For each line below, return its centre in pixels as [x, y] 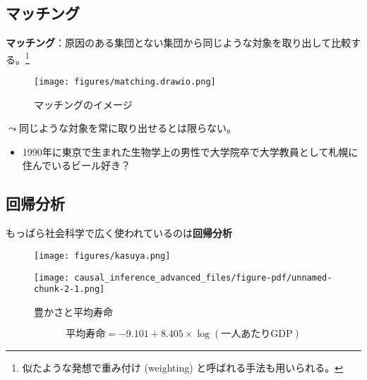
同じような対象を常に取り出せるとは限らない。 [127, 128]
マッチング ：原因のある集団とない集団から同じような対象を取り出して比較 [179, 43]
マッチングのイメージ [83, 104]
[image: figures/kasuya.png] [102, 256]
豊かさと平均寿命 [73, 311]
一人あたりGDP [257, 335]
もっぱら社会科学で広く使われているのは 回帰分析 [119, 233]
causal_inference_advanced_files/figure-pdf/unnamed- [203, 277]
